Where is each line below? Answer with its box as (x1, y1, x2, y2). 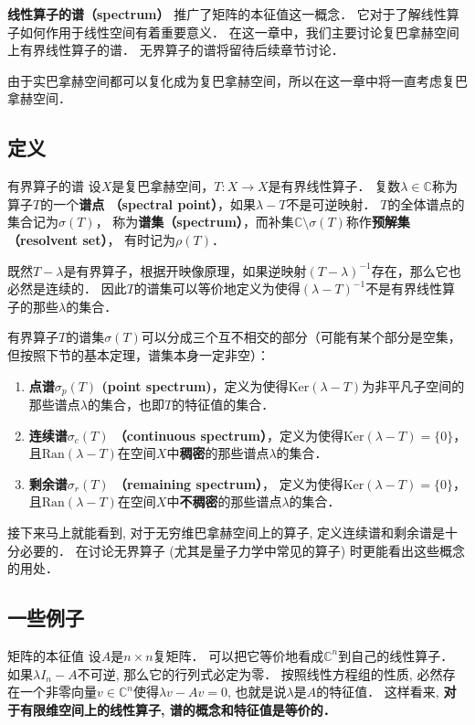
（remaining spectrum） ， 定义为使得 (114, 474, 343, 493)
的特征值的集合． (172, 394, 275, 413)
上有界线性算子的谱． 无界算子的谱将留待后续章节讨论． (7, 40, 344, 59)
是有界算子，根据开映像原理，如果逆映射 (63, 261, 307, 280)
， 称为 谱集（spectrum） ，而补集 (95, 212, 294, 231)
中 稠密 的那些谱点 (166, 443, 269, 463)
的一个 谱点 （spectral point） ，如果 (40, 194, 257, 213)
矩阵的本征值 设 (7, 645, 101, 665)
